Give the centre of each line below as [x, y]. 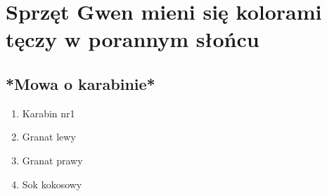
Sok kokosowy [52, 184]
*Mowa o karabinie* [81, 83]
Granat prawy [52, 160]
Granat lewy [49, 137]
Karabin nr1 [49, 113]
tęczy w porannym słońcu [133, 39]
